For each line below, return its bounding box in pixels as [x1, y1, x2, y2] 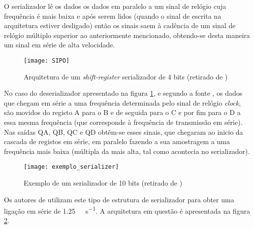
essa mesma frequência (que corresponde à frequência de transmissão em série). [4, 117, 243, 127]
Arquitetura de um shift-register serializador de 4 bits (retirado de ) [24, 71, 228, 81]
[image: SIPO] [24, 57, 70, 64]
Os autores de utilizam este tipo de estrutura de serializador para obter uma [4, 194, 234, 204]
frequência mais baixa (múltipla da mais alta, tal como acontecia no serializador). [4, 146, 250, 156]
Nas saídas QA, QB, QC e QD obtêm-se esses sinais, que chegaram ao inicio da [4, 126, 243, 137]
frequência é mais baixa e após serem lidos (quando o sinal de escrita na [4, 10, 222, 21]
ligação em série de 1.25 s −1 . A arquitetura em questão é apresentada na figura [4, 204, 250, 216]
